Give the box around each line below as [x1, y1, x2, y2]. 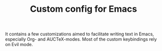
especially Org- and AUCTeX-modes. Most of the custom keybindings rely [5, 36, 157, 42]
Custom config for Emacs [29, 3, 138, 15]
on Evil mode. [5, 42, 33, 48]
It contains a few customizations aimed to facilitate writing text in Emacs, [5, 31, 154, 37]
